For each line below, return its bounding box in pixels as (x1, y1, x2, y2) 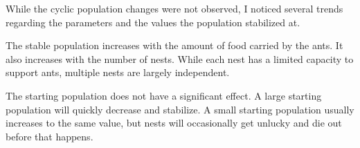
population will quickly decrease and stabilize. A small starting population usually (6, 102, 354, 116)
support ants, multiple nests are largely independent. (6, 65, 230, 80)
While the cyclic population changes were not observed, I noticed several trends (6, 1, 343, 15)
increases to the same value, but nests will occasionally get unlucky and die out (6, 115, 342, 130)
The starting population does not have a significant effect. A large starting (6, 88, 322, 102)
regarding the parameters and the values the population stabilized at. (6, 15, 300, 29)
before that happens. (6, 129, 93, 143)
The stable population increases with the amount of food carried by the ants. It (6, 38, 343, 53)
